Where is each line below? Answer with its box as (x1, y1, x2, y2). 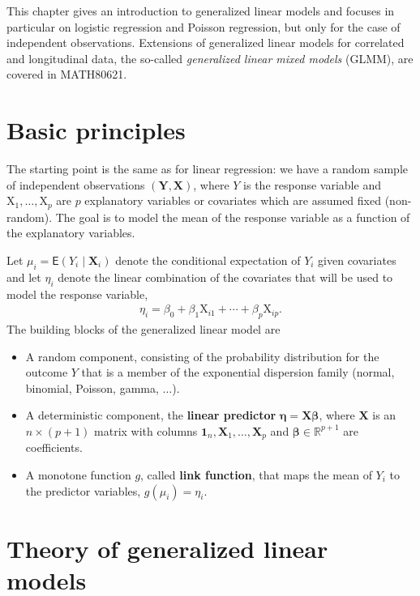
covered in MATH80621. (6, 66, 127, 83)
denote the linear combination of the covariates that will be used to (58, 268, 393, 285)
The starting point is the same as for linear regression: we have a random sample (6, 160, 408, 177)
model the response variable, (6, 285, 148, 302)
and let (6, 268, 41, 285)
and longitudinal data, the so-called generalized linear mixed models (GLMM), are (6, 49, 414, 66)
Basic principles (6, 113, 186, 147)
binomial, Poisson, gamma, (25, 379, 159, 396)
